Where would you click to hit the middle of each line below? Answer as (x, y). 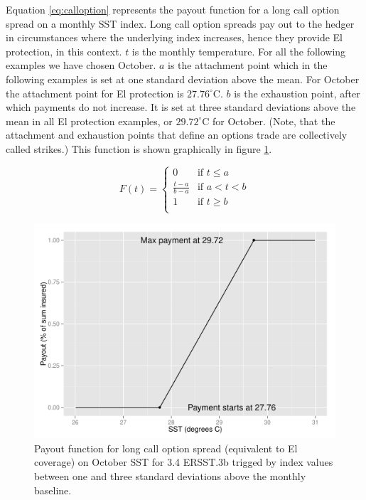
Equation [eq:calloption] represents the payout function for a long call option (173, 9)
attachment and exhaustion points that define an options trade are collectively (177, 135)
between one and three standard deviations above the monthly (170, 475)
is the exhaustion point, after (297, 93)
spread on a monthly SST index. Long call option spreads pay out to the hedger (180, 23)
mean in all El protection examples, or (89, 121)
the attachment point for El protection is (95, 93)
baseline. (53, 490)
